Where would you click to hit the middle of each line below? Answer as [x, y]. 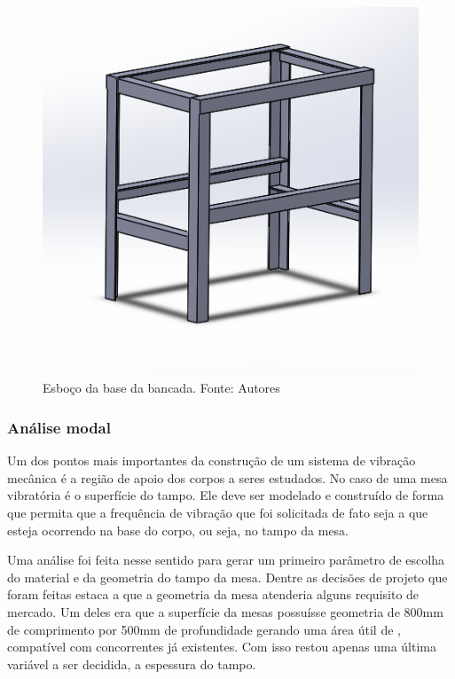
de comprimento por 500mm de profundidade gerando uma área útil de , [204, 629]
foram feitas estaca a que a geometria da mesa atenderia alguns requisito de [213, 594]
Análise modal [59, 427]
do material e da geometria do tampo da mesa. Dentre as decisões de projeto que [227, 577]
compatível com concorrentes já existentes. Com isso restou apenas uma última [222, 647]
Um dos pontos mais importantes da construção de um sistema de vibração [212, 460]
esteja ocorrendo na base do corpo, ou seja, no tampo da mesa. [178, 530]
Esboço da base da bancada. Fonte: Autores [161, 388]
